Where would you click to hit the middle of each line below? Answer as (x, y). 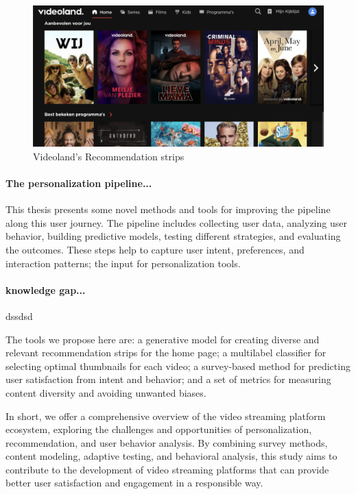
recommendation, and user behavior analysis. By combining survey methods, (167, 442)
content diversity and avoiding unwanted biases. (106, 392)
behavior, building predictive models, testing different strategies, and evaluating (173, 236)
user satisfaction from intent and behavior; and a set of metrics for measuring (168, 379)
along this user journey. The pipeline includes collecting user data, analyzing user (176, 222)
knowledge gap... (46, 289)
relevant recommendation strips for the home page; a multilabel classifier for (166, 353)
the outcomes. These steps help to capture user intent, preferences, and (155, 249)
